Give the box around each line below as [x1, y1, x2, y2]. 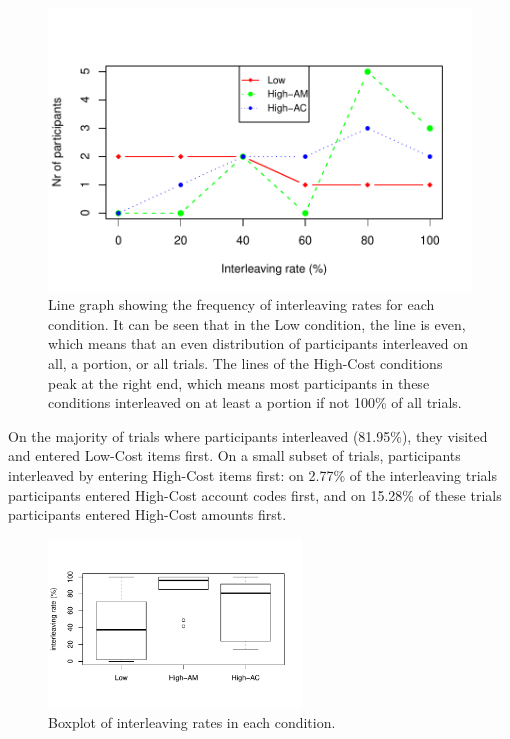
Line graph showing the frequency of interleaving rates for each [48, 294, 435, 315]
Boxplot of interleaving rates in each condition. [48, 711, 336, 732]
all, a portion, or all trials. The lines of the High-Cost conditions [48, 353, 443, 374]
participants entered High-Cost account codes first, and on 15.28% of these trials [8, 484, 502, 505]
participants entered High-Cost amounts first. [8, 504, 287, 525]
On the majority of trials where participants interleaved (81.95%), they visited [8, 425, 488, 446]
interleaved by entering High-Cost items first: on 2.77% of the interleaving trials [8, 465, 497, 485]
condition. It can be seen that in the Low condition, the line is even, [48, 313, 466, 334]
